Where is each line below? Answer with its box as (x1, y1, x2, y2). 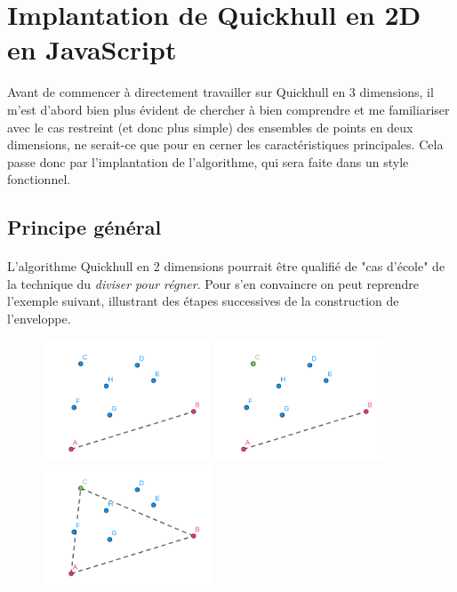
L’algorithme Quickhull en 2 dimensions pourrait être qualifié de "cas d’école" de (7, 257, 445, 276)
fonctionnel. (7, 170, 71, 188)
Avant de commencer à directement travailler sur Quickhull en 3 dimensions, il (7, 83, 434, 101)
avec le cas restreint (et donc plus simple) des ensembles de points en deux (7, 117, 413, 136)
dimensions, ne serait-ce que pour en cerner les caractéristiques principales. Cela (7, 135, 444, 154)
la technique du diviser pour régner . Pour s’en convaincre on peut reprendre (7, 274, 420, 292)
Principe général (7, 213, 162, 241)
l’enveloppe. (7, 309, 71, 328)
